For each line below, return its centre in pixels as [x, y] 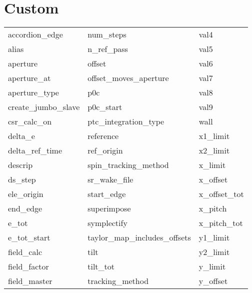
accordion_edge [35, 34]
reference [103, 136]
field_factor [28, 266]
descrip [20, 165]
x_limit [212, 165]
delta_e [21, 136]
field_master [30, 281]
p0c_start [105, 107]
